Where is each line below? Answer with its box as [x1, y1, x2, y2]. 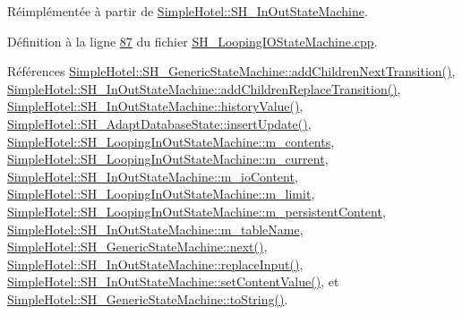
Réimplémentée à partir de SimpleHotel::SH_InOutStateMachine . [7, 2, 368, 20]
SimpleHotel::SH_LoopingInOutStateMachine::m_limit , [7, 184, 315, 203]
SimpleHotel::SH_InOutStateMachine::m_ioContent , [7, 166, 298, 185]
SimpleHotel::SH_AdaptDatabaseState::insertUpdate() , [7, 114, 312, 132]
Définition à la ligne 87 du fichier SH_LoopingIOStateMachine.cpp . [7, 31, 378, 50]
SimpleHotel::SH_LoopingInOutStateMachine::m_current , [7, 149, 329, 168]
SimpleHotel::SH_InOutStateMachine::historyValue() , [7, 97, 304, 115]
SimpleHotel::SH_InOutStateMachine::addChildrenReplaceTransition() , [7, 79, 401, 98]
